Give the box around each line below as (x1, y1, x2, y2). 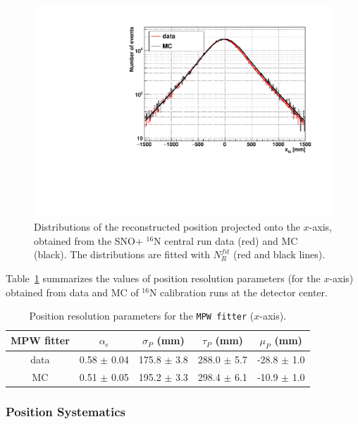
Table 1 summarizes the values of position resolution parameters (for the (6, 271, 321, 286)
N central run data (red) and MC (154, 233, 298, 248)
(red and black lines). (233, 247, 326, 262)
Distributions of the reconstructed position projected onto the (34, 219, 300, 234)
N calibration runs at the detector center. (149, 284, 328, 299)
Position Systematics (6, 402, 125, 420)
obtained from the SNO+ (34, 233, 143, 248)
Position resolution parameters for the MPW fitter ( (29, 308, 254, 323)
